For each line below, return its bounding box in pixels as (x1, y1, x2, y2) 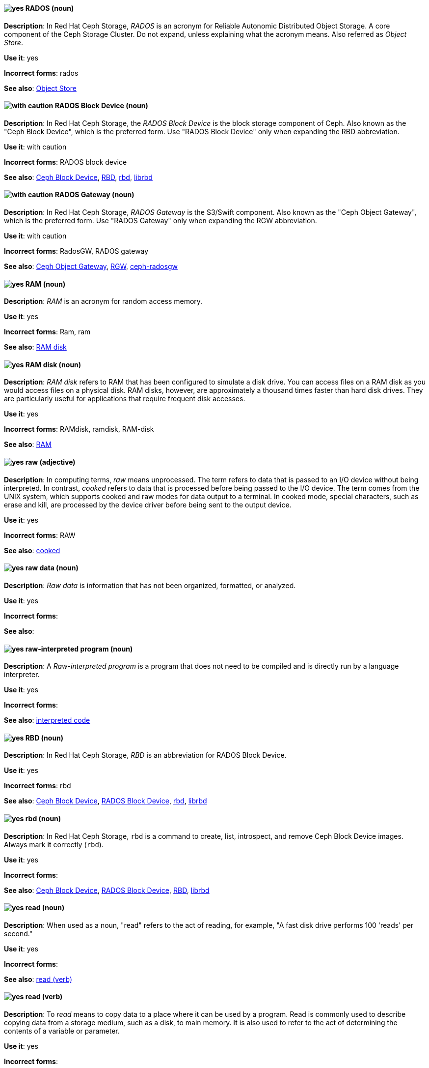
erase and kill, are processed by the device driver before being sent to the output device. (4, 500, 292, 509)
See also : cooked (4, 546, 60, 555)
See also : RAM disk (4, 343, 67, 352)
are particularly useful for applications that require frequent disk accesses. (4, 394, 245, 403)
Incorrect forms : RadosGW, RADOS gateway (4, 247, 149, 256)
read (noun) (25, 903, 65, 912)
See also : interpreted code (4, 716, 90, 725)
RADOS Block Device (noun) (54, 101, 148, 110)
